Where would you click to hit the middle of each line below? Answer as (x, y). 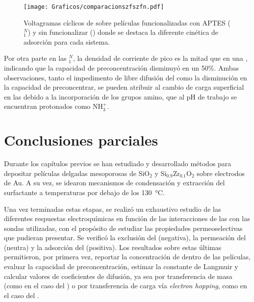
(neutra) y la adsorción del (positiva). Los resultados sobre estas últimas (113, 247)
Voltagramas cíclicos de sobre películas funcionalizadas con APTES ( (127, 22)
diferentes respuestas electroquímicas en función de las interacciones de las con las (127, 218)
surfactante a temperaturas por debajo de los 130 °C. (84, 192)
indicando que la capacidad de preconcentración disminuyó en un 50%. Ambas (121, 68)
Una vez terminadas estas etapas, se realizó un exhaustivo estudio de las (113, 209)
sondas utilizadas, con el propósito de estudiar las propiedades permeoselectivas (123, 228)
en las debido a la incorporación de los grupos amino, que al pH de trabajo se (120, 96)
